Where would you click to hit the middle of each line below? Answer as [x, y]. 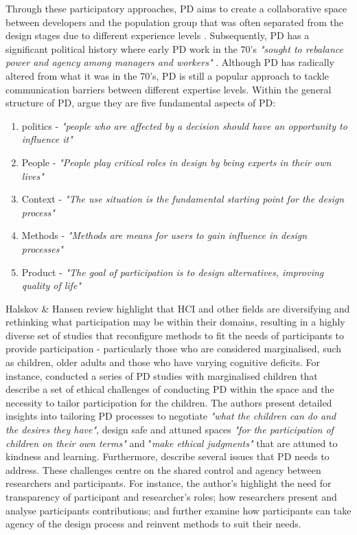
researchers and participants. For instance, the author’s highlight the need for [169, 483]
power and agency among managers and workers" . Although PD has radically [170, 62]
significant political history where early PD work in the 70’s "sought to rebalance [174, 48]
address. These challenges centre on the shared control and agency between [163, 469]
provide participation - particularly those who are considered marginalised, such [174, 349]
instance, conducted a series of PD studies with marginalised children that [162, 375]
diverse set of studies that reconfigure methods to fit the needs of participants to [175, 335]
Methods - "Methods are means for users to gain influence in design [164, 235]
